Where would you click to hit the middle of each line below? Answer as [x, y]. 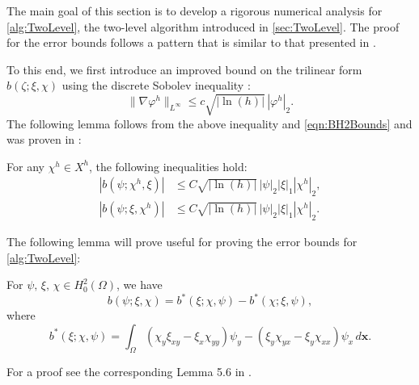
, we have [140, 285]
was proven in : [44, 139]
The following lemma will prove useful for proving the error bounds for [182, 241]
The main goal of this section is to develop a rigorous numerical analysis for [195, 10]
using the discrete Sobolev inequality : [156, 85]
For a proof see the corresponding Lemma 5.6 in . [129, 371]
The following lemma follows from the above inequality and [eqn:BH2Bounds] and [209, 123]
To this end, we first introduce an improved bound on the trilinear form [184, 69]
